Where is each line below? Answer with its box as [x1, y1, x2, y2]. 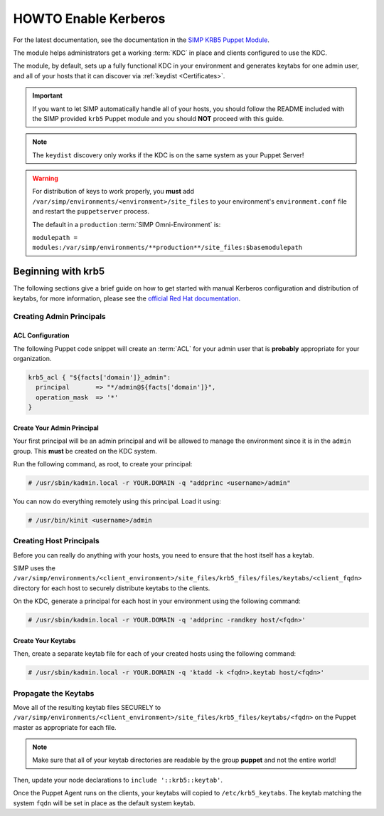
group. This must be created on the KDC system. [13, 446, 158, 455]
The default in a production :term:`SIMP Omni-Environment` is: [32, 220, 221, 229]
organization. [13, 355, 52, 363]
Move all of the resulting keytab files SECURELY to [13, 703, 161, 711]
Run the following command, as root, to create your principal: [13, 459, 193, 468]
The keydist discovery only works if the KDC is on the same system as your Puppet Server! [32, 150, 304, 159]
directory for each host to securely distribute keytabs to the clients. [13, 584, 210, 592]
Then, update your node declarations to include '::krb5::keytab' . [13, 775, 223, 784]
